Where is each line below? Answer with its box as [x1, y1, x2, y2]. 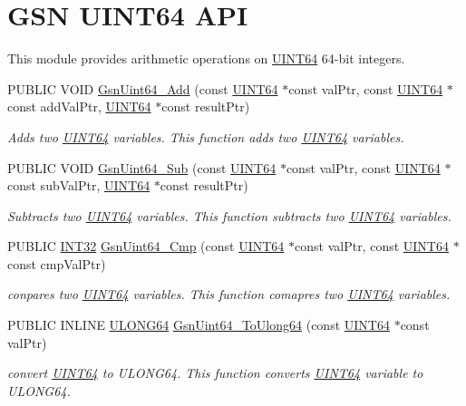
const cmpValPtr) [7, 254, 106, 273]
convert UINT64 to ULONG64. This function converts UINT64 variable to [7, 363, 423, 382]
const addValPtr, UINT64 [7, 97, 151, 116]
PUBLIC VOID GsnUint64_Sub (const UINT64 [7, 158, 277, 177]
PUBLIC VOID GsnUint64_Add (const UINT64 [7, 79, 278, 98]
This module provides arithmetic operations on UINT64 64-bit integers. [7, 49, 405, 68]
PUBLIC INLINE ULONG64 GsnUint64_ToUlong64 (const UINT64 [7, 315, 390, 334]
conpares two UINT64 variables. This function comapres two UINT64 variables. [7, 285, 451, 304]
